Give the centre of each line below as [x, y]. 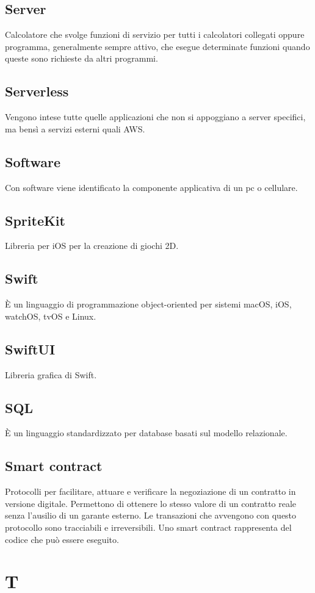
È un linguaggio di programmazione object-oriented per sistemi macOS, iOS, [148, 304]
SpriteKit [35, 220]
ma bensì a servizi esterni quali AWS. [75, 128]
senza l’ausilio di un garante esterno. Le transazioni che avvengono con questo [151, 515]
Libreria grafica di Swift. [51, 374]
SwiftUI [30, 349]
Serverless [37, 91]
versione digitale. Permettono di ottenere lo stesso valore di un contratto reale [151, 503]
